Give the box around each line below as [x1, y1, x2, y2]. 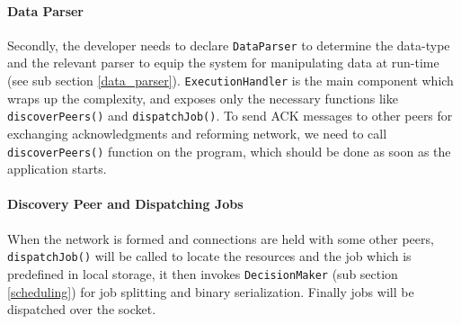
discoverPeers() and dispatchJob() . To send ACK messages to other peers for [7, 106, 453, 125]
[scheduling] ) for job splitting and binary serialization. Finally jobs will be [7, 282, 414, 301]
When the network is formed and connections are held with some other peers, [7, 229, 434, 247]
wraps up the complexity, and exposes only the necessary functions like [7, 88, 398, 107]
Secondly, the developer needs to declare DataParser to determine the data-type [7, 35, 450, 54]
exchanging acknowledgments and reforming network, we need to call [7, 123, 387, 142]
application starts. [7, 159, 107, 178]
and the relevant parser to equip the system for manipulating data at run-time [7, 53, 439, 72]
